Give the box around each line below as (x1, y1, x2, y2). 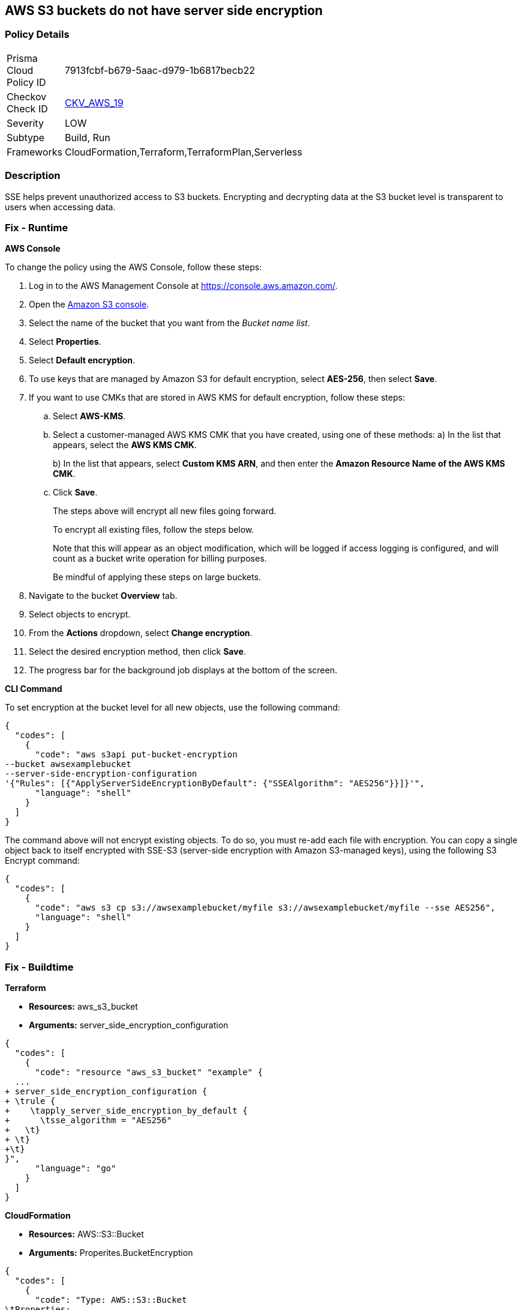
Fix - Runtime (5, 221, 68, 234)
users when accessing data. (5, 201, 116, 212)
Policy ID (7, 76, 46, 88)
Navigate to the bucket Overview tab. (29, 590, 178, 601)
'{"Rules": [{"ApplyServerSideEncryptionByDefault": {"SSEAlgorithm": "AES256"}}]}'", (5, 778, 425, 789)
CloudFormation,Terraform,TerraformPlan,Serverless (64, 145, 302, 158)
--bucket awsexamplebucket (5, 759, 131, 769)
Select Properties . (29, 336, 101, 347)
